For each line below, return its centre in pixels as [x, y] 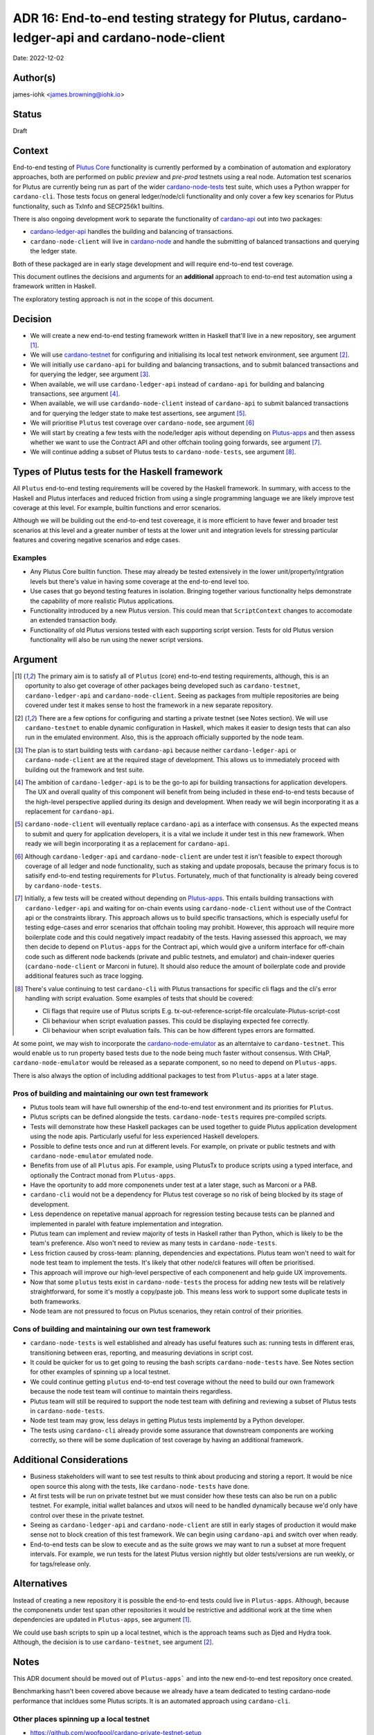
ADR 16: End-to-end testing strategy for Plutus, [151, 18]
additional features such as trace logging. [84, 976]
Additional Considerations [70, 1460]
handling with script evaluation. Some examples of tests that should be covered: [140, 999]
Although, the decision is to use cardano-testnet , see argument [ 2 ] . [113, 1642]
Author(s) [34, 78]
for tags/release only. [61, 1564]
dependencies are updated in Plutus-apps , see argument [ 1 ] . [102, 1620]
